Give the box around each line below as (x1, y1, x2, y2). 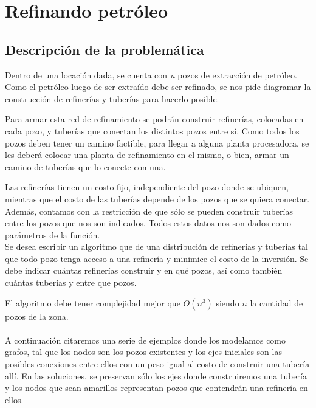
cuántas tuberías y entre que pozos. (5, 276, 137, 289)
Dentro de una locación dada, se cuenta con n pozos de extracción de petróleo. (5, 68, 297, 81)
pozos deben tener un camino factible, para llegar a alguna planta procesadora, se (5, 136, 309, 149)
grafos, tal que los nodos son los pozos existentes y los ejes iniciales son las (5, 345, 282, 358)
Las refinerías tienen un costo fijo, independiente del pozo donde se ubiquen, (5, 181, 289, 193)
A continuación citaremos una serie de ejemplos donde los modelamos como (5, 333, 286, 346)
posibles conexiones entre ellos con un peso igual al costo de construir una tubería (5, 358, 310, 370)
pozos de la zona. (5, 309, 69, 322)
